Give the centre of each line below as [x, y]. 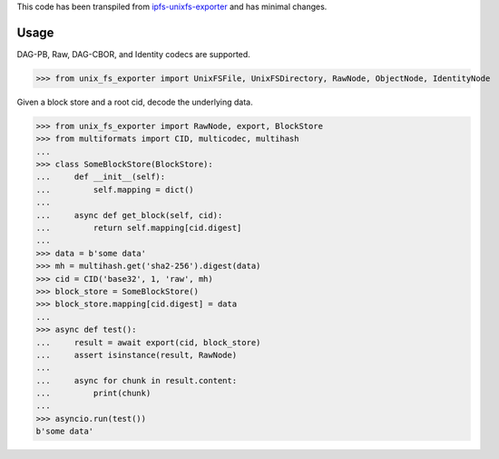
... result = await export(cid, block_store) [148, 342]
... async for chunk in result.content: [137, 380]
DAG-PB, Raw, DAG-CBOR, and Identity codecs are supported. [134, 54]
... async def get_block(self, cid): [129, 215]
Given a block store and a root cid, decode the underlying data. [135, 102]
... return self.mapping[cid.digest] [139, 228]
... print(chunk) [93, 394]
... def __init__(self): [101, 177]
